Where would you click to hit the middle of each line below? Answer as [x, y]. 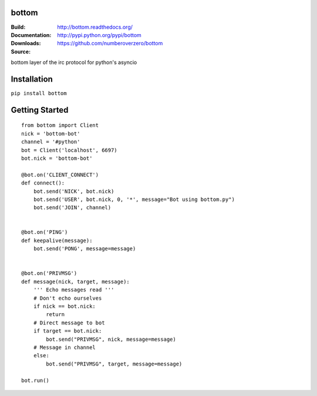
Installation [32, 79]
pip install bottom [39, 93]
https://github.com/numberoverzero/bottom [110, 43]
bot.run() [35, 380]
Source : [21, 51]
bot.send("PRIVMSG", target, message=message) [114, 364]
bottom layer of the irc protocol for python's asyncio [74, 62]
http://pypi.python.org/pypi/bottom [100, 35]
